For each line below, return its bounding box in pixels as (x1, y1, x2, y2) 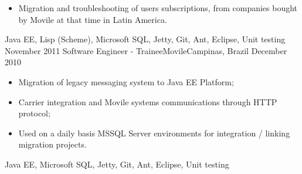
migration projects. (18, 138, 87, 150)
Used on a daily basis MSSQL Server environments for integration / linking (18, 126, 290, 139)
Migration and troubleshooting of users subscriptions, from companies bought (18, 2, 298, 14)
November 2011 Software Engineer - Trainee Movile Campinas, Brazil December (5, 44, 287, 56)
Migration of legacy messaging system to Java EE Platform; (18, 75, 234, 88)
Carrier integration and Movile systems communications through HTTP (18, 95, 277, 108)
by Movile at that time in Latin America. (18, 13, 167, 25)
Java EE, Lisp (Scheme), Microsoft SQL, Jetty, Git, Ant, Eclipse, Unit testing (5, 33, 286, 45)
